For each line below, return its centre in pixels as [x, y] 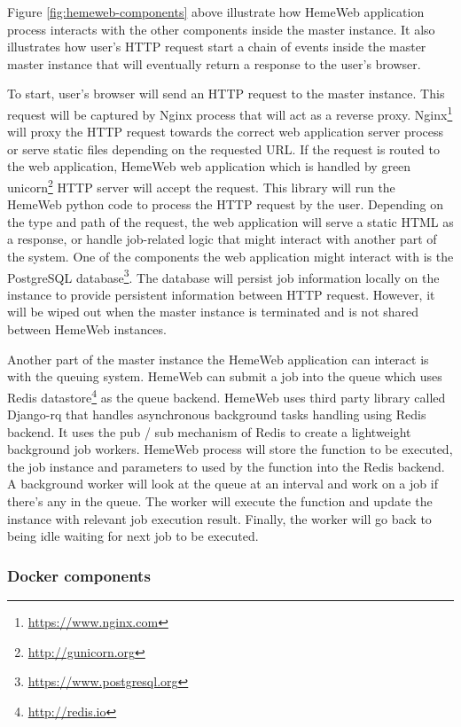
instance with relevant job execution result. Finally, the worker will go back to [219, 518]
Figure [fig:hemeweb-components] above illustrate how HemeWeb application [216, 12]
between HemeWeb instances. [87, 329]
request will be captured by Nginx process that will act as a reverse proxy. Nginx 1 [230, 113]
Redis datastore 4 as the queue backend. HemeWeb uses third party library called [227, 395]
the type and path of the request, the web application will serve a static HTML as [230, 221]
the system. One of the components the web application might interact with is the [230, 257]
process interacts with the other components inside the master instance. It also [221, 29]
